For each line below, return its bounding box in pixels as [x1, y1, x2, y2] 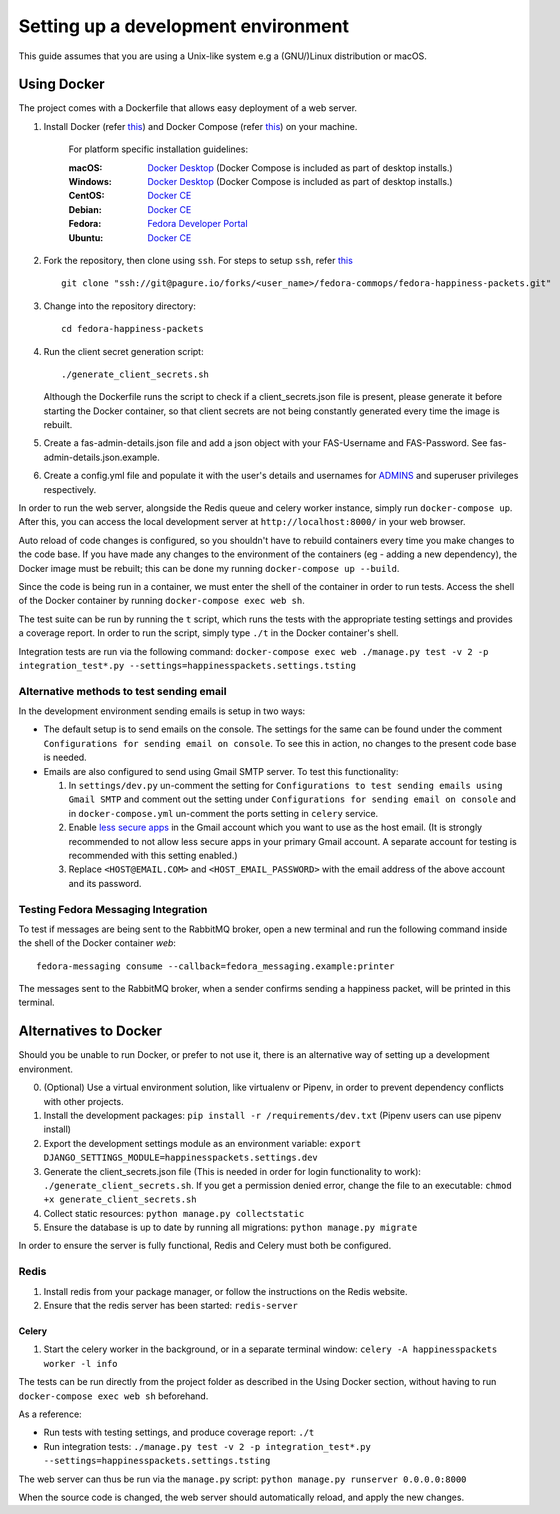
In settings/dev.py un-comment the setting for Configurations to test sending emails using [68, 780, 503, 792]
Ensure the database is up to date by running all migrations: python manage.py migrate [43, 1221, 418, 1234]
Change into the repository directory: [43, 300, 197, 312]
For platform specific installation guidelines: [68, 143, 249, 155]
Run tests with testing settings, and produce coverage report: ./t [43, 1426, 315, 1439]
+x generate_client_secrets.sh [43, 1194, 197, 1205]
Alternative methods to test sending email [18, 684, 227, 698]
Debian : [68, 203, 102, 215]
